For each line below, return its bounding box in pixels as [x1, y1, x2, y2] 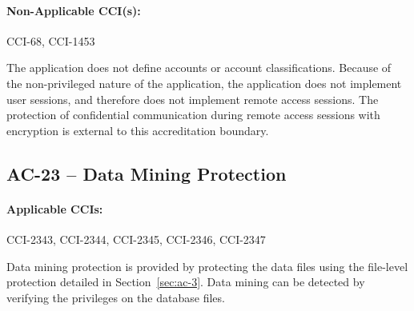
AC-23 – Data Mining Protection [6, 161, 287, 185]
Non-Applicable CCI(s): [6, 2, 141, 18]
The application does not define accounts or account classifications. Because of [6, 59, 392, 76]
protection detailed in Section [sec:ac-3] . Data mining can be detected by [6, 273, 365, 290]
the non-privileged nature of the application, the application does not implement [6, 74, 402, 91]
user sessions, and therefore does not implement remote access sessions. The [6, 90, 379, 107]
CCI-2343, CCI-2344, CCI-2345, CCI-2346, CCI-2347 [6, 230, 266, 247]
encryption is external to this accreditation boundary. [6, 122, 269, 138]
